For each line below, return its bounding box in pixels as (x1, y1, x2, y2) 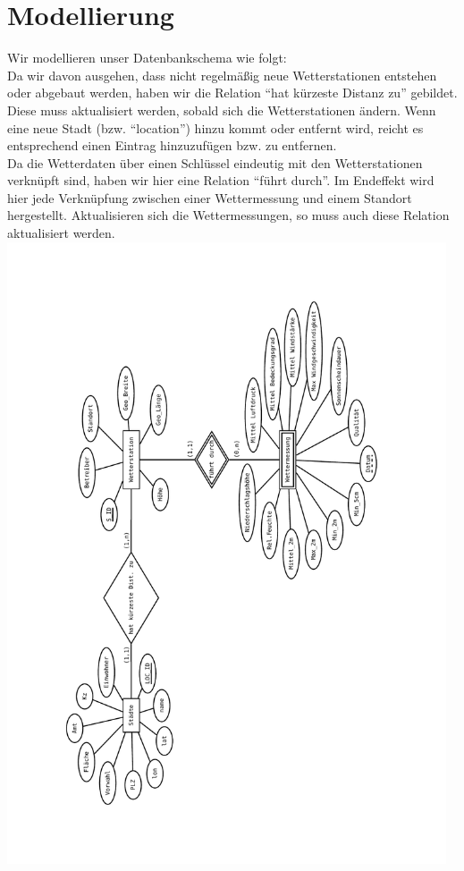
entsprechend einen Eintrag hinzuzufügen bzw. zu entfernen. (7, 136, 337, 155)
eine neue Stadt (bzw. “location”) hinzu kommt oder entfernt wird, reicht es (7, 118, 424, 137)
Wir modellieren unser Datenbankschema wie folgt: (7, 48, 287, 67)
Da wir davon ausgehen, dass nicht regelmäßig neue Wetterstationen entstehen (7, 65, 437, 84)
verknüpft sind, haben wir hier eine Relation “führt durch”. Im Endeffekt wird (7, 171, 434, 190)
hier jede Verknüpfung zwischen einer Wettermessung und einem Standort (7, 188, 412, 207)
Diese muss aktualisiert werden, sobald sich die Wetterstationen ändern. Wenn (7, 100, 436, 119)
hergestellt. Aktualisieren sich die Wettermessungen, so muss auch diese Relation (7, 206, 450, 224)
